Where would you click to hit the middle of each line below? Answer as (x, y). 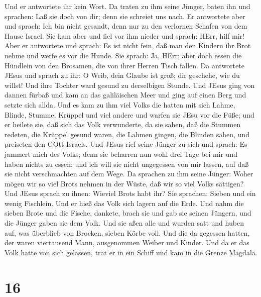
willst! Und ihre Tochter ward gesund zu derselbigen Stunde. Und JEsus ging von (130, 85)
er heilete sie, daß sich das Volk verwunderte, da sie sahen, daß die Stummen (123, 124)
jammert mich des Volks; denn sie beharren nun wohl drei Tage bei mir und (121, 154)
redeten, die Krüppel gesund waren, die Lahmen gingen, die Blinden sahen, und (127, 134)
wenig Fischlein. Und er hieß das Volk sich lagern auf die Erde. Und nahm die (124, 203)
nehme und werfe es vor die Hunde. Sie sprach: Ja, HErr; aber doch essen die (123, 55)
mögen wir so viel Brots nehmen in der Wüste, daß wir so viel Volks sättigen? (124, 183)
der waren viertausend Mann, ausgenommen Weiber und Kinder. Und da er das (127, 242)
